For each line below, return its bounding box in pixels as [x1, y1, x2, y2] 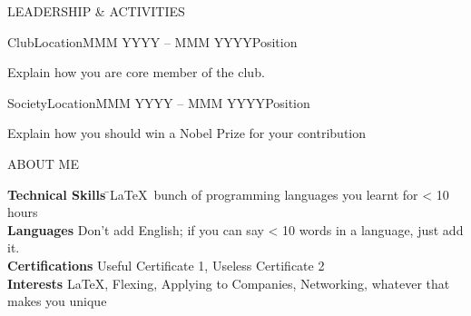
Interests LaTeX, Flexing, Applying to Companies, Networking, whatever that [7, 273, 450, 292]
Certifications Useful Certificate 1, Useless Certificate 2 [7, 255, 325, 274]
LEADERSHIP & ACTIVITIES [7, 2, 185, 20]
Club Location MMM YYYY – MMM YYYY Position [7, 32, 298, 51]
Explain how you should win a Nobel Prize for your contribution [7, 123, 367, 143]
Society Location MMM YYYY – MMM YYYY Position [7, 93, 310, 112]
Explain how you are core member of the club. [7, 63, 265, 82]
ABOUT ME [7, 153, 79, 173]
